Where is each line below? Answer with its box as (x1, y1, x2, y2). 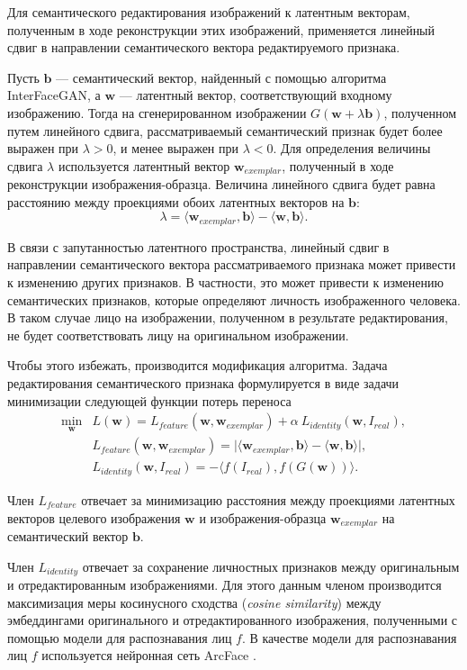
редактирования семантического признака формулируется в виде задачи (7, 374, 400, 392)
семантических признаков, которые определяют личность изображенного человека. (7, 290, 461, 309)
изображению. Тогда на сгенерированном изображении (7, 103, 307, 122)
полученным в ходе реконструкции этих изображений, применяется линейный (7, 20, 436, 39)
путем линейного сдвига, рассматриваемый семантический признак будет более (7, 121, 443, 140)
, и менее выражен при (112, 139, 238, 158)
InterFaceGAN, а (7, 86, 101, 104)
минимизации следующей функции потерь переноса (7, 391, 292, 410)
